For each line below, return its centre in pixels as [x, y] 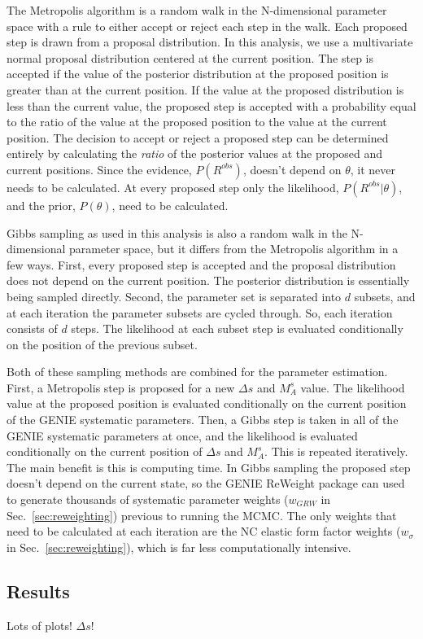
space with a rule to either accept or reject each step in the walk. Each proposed [207, 26]
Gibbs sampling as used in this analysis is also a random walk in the [177, 232]
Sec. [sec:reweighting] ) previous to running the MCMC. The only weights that [202, 515]
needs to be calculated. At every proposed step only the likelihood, [173, 187]
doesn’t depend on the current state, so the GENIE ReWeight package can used [206, 483]
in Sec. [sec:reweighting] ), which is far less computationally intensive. [179, 547]
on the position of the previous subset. [102, 344]
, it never [373, 169]
